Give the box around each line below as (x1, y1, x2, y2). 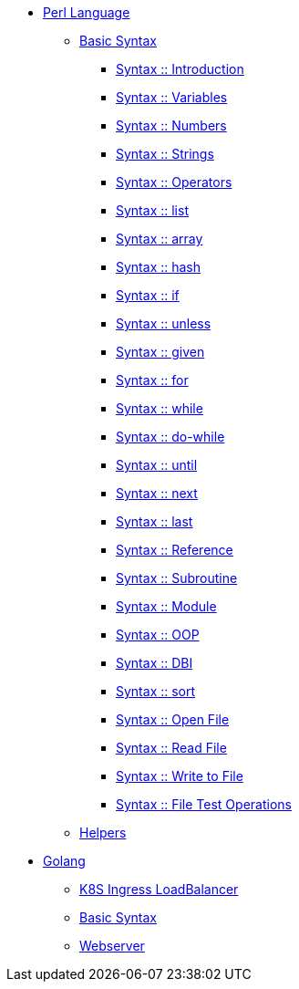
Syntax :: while (116, 401, 203, 416)
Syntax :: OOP (116, 627, 200, 642)
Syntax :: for (116, 372, 189, 388)
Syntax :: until (116, 457, 198, 473)
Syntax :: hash (116, 259, 201, 275)
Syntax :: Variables (116, 89, 228, 105)
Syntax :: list (116, 203, 189, 218)
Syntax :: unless (116, 316, 211, 331)
